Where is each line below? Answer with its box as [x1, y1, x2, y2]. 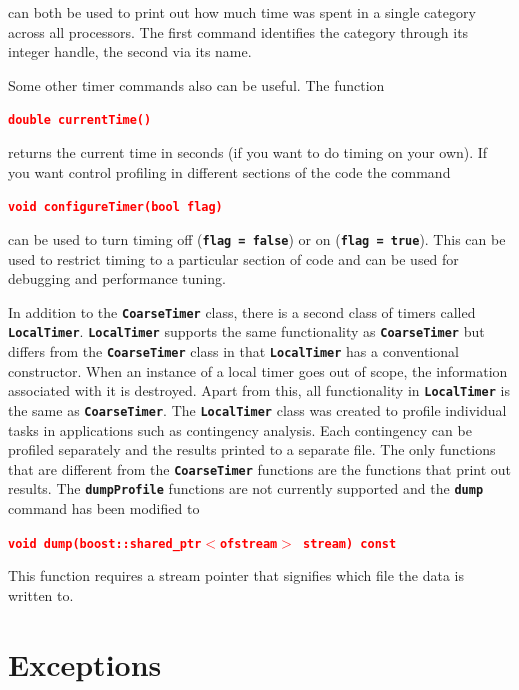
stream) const [303, 536, 397, 551]
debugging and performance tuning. [8, 268, 226, 289]
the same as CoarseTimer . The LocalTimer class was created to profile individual [8, 399, 507, 420]
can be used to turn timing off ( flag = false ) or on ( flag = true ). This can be [8, 228, 506, 249]
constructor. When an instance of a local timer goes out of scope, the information [8, 360, 508, 381]
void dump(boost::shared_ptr [8, 536, 202, 551]
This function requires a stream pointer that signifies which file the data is [8, 565, 465, 586]
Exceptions [8, 643, 162, 684]
